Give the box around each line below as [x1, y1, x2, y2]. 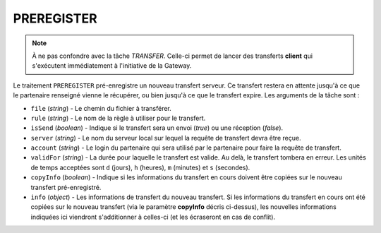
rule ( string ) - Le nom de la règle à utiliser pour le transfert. [30, 114, 206, 122]
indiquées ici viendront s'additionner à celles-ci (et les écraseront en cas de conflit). [30, 213, 275, 221]
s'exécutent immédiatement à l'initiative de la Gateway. [32, 61, 192, 70]
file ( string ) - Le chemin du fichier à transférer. [30, 104, 172, 112]
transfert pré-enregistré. [30, 183, 102, 191]
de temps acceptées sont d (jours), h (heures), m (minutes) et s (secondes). [30, 163, 250, 172]
